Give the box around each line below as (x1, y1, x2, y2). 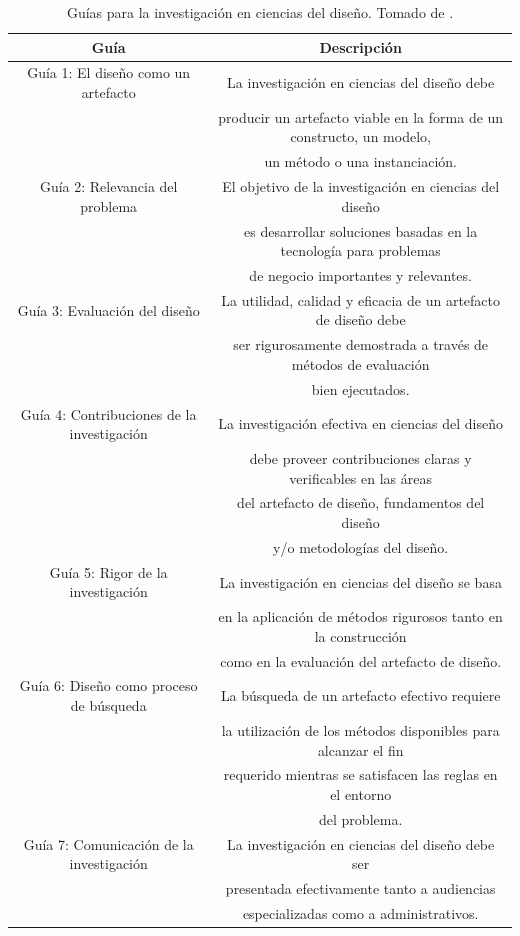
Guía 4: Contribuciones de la (20, 403, 197, 424)
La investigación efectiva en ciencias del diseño (218, 413, 504, 434)
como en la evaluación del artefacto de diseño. (220, 650, 502, 671)
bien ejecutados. (311, 378, 410, 399)
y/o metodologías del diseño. (273, 536, 449, 557)
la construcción (314, 625, 407, 646)
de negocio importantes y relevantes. (249, 265, 472, 286)
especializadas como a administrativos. (242, 902, 479, 923)
